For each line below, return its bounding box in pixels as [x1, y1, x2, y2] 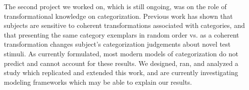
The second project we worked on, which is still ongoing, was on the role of [4, 1, 227, 11]
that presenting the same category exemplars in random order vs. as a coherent [4, 29, 239, 39]
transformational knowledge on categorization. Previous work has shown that [4, 11, 233, 21]
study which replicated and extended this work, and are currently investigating [4, 67, 238, 77]
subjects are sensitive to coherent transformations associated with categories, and [4, 20, 245, 30]
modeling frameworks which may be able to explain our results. [4, 77, 192, 87]
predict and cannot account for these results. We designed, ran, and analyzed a [4, 58, 238, 68]
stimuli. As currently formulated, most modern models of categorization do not [4, 48, 238, 58]
